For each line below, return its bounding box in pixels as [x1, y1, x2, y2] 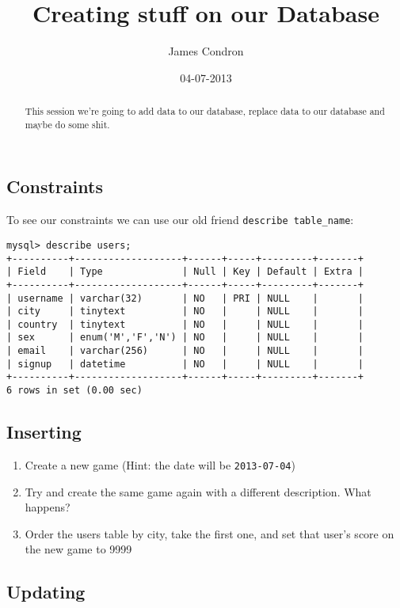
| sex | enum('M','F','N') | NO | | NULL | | [6, 332, 364, 344]
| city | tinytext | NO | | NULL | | [6, 306, 364, 317]
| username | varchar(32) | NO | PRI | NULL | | [6, 292, 364, 304]
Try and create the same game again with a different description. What [25, 483, 371, 500]
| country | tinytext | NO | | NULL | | [6, 318, 364, 330]
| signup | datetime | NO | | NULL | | [6, 358, 364, 370]
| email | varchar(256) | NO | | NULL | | [6, 345, 364, 357]
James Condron [168, 43, 244, 59]
